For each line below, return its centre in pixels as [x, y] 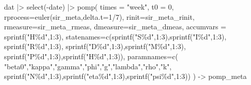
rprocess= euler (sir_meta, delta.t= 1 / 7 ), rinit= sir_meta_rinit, [99, 16]
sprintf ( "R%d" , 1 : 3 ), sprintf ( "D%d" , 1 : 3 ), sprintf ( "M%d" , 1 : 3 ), [95, 46]
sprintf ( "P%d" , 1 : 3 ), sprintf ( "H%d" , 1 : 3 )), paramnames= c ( [91, 56]
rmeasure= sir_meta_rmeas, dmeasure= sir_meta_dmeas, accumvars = [115, 27]
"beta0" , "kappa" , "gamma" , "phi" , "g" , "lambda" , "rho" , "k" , [88, 66]
